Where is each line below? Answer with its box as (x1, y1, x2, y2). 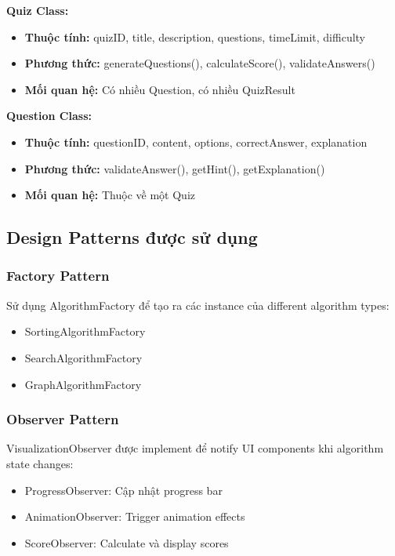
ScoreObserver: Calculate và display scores (24, 534, 229, 551)
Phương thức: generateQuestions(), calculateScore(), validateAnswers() (24, 55, 375, 71)
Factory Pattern (6, 266, 110, 285)
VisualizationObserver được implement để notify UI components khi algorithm (6, 440, 384, 456)
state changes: (6, 455, 74, 471)
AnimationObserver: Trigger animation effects (24, 508, 245, 525)
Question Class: (6, 107, 92, 124)
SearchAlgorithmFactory (24, 349, 143, 365)
